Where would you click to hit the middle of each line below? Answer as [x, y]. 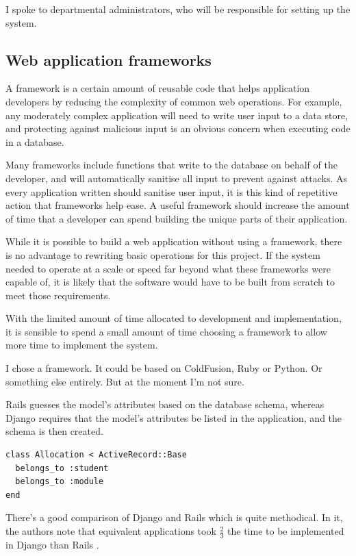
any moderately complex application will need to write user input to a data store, [177, 115]
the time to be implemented [286, 531]
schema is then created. [54, 431]
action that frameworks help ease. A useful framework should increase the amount [178, 205]
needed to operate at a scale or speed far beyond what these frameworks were [168, 268]
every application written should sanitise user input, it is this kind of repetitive [171, 191]
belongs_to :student [62, 468]
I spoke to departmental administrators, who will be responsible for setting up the [178, 9]
